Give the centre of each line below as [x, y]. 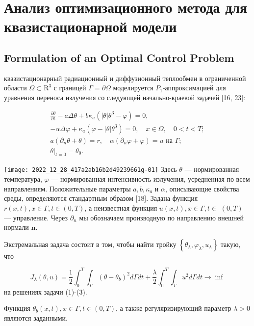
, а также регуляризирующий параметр [174, 308]
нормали [16, 227]
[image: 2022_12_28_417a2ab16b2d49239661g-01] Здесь [90, 169]
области [15, 88]
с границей [70, 88]
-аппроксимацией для [194, 88]
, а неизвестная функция [121, 207]
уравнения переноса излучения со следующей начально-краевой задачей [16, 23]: [125, 97]
